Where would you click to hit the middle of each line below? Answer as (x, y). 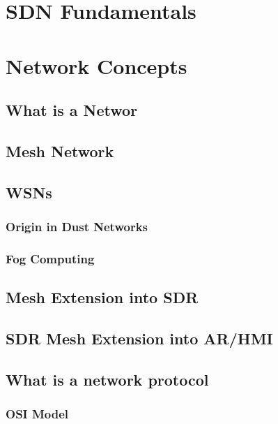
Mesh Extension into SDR (102, 297)
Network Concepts (96, 65)
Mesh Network (60, 151)
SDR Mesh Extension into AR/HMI (139, 338)
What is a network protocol (107, 379)
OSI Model (37, 414)
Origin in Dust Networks (77, 227)
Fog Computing (50, 258)
